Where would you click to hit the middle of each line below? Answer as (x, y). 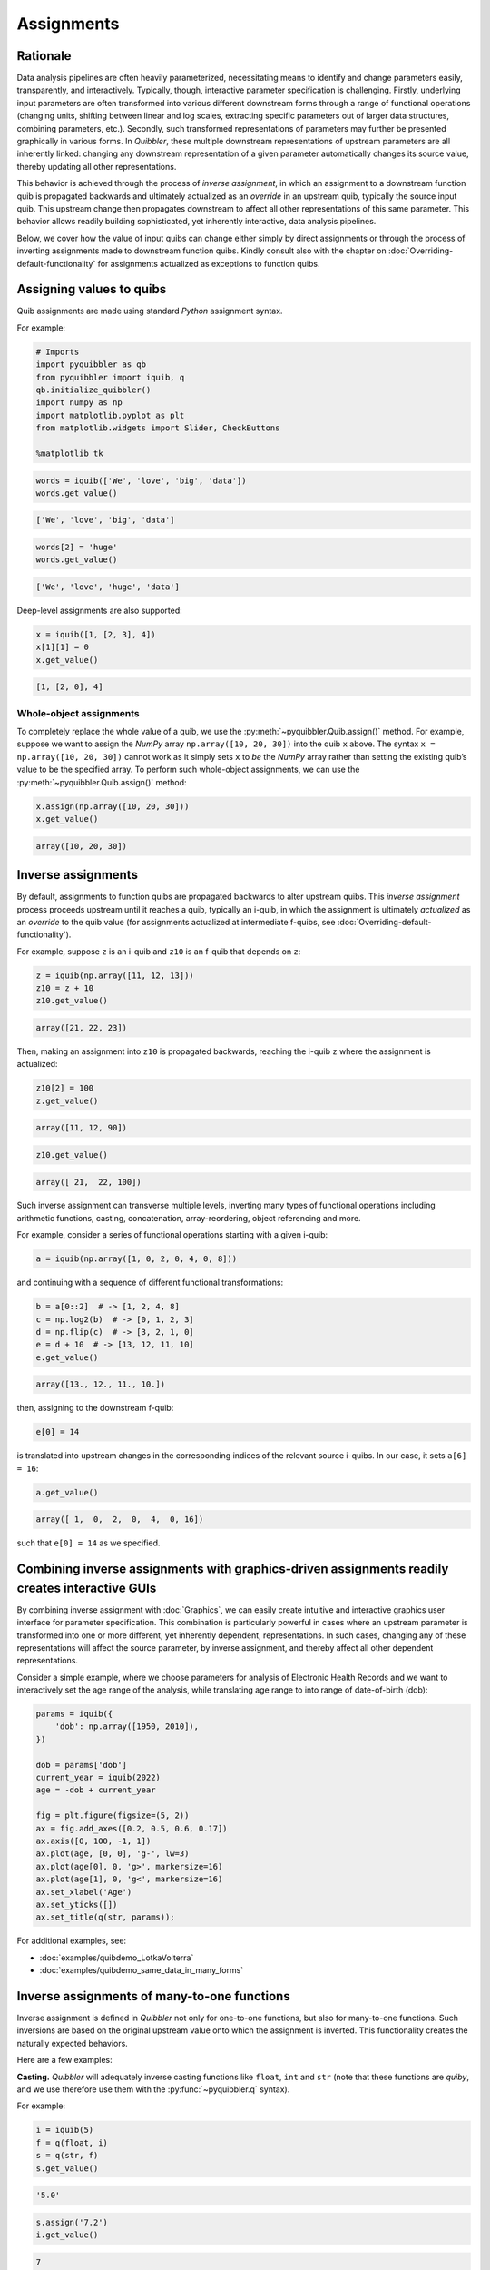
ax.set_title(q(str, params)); (106, 1917)
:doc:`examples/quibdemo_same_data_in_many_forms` (142, 1970)
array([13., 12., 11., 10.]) (101, 1384)
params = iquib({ (74, 1714)
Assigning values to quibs (92, 289)
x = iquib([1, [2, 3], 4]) (96, 634)
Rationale (44, 56)
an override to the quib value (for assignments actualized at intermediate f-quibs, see (176, 922)
